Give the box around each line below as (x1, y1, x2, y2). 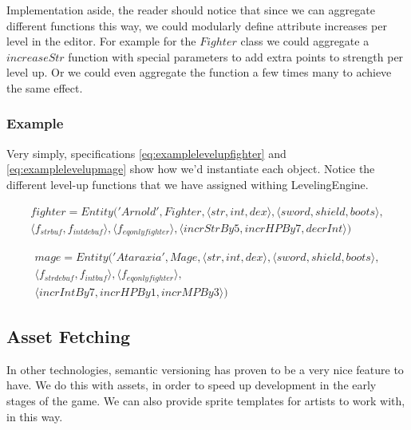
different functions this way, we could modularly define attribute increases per (6, 17, 387, 34)
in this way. (6, 408, 63, 424)
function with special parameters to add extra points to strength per (68, 48, 404, 65)
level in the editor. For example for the (6, 33, 196, 49)
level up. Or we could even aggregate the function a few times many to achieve (6, 64, 392, 81)
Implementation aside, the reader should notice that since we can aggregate (6, 2, 375, 18)
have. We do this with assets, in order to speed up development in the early (6, 377, 377, 393)
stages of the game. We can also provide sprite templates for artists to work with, (6, 393, 405, 409)
